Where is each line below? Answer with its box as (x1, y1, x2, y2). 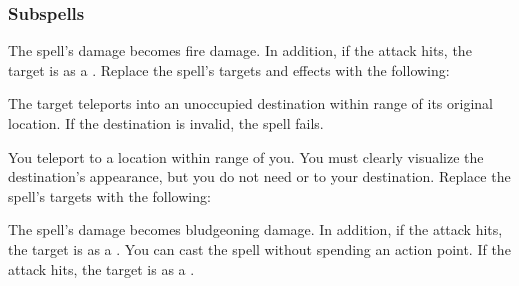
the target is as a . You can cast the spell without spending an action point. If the (8, 238, 511, 259)
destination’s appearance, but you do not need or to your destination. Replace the (8, 166, 511, 187)
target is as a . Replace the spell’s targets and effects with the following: (8, 59, 450, 80)
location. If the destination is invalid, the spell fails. (8, 113, 324, 133)
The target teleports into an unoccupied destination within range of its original (8, 93, 493, 114)
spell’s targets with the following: (8, 185, 211, 206)
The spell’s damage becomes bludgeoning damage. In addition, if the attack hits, (8, 219, 503, 240)
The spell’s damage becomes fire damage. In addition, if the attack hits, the (8, 40, 472, 61)
